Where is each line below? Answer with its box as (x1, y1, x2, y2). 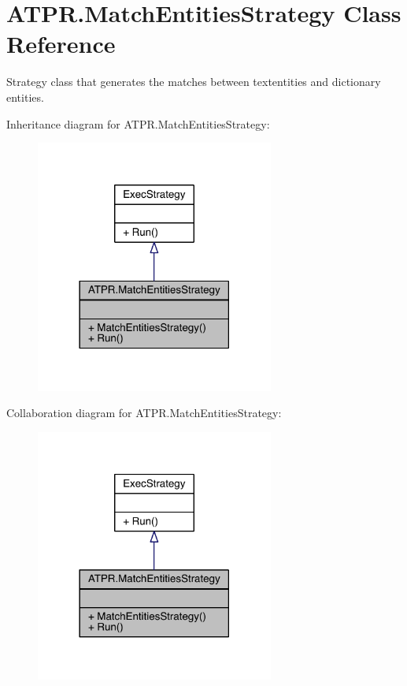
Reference (6, 28, 116, 60)
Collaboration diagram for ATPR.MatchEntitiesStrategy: (6, 405, 282, 421)
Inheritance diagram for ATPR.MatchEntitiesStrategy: (6, 115, 270, 132)
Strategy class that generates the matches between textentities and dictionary (6, 73, 381, 90)
